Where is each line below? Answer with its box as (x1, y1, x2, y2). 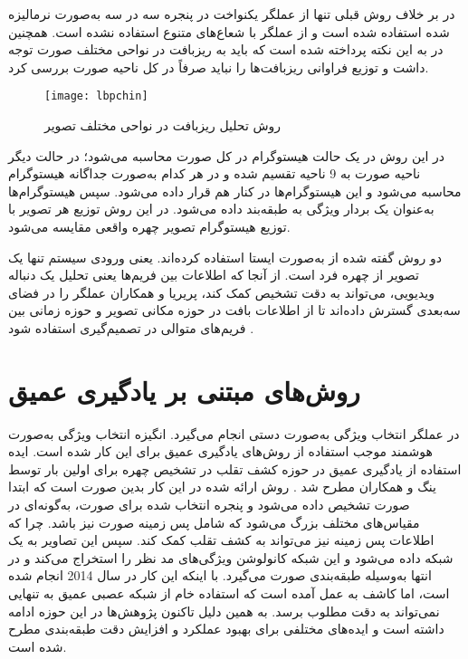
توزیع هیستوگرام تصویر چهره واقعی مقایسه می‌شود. (8, 217, 291, 235)
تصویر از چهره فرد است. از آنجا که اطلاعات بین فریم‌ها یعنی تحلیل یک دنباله (8, 265, 419, 284)
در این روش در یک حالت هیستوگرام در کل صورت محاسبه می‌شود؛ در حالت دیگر (8, 146, 445, 165)
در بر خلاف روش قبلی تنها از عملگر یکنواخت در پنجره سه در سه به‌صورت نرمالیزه (8, 5, 455, 23)
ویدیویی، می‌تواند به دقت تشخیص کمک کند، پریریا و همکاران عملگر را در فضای (8, 282, 435, 301)
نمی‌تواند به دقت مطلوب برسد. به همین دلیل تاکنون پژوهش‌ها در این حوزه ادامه (8, 601, 440, 620)
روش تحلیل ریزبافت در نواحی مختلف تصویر (44, 116, 282, 135)
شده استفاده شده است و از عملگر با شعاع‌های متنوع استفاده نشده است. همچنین (8, 22, 450, 41)
